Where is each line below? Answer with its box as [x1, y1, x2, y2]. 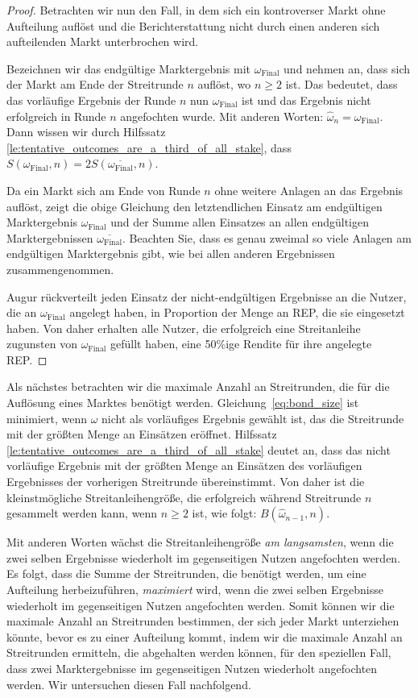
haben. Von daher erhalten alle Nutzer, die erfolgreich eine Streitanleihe [6, 319, 361, 336]
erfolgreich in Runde [6, 107, 106, 124]
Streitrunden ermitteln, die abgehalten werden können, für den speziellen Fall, [6, 644, 391, 661]
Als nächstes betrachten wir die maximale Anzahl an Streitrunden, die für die [6, 378, 390, 395]
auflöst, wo [197, 76, 251, 93]
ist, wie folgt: [192, 505, 257, 521]
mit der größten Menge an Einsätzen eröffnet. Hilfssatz [6, 426, 277, 442]
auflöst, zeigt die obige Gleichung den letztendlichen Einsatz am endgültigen [6, 197, 383, 214]
